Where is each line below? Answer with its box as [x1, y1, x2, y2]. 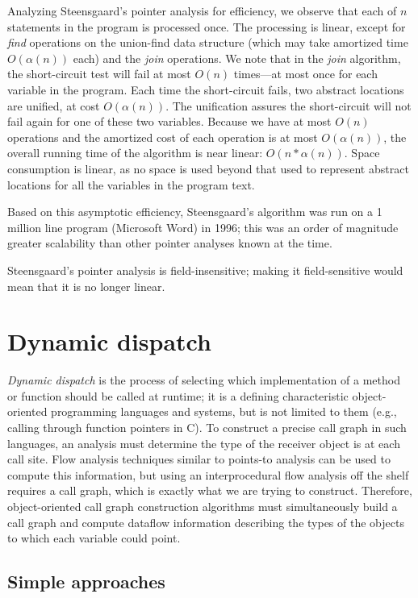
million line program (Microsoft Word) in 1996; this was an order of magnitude [7, 218, 399, 235]
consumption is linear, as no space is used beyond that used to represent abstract [7, 160, 409, 176]
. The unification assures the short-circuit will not [165, 97, 412, 114]
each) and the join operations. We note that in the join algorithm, [73, 49, 401, 66]
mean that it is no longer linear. [7, 277, 165, 294]
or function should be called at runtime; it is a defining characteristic [7, 387, 349, 404]
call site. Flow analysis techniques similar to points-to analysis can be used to [7, 451, 391, 467]
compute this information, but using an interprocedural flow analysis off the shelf [7, 466, 409, 483]
